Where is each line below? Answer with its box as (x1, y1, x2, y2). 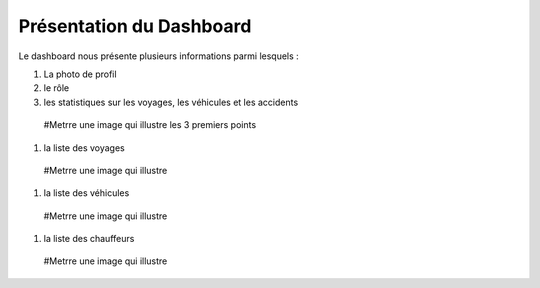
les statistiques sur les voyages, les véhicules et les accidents (43, 96, 299, 108)
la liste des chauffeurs (43, 233, 135, 245)
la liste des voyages (43, 141, 125, 154)
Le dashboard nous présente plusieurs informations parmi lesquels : (18, 50, 299, 62)
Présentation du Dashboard (18, 15, 252, 37)
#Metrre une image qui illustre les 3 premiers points (43, 119, 257, 131)
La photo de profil (43, 68, 117, 80)
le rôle (43, 82, 70, 94)
